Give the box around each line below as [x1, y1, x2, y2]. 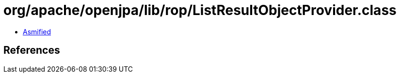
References [3, 44, 60, 57]
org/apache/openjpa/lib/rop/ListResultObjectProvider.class [3, 2, 397, 18]
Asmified [23, 27, 51, 36]
